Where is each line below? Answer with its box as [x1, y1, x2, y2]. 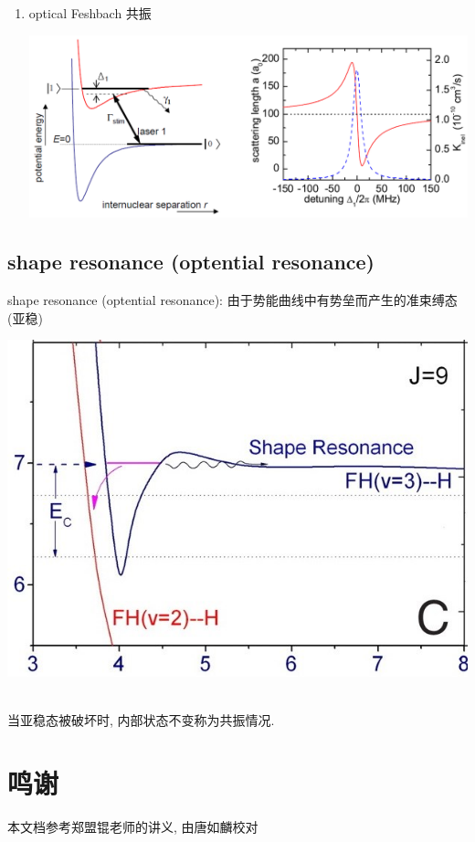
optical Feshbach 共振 [28, 4, 152, 22]
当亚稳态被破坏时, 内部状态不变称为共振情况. [7, 710, 275, 729]
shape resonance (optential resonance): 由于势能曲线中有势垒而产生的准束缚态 [7, 290, 458, 310]
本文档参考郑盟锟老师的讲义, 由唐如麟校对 [7, 816, 259, 836]
